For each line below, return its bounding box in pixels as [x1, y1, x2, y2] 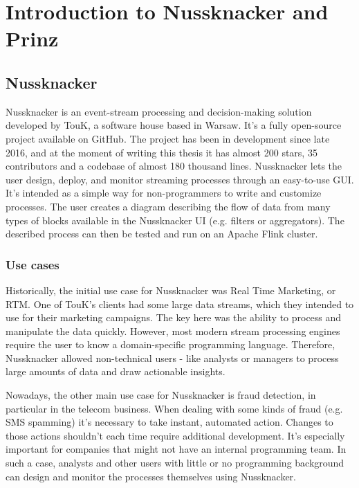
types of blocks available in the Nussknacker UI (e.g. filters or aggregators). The [6, 213, 344, 227]
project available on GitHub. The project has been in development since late [6, 131, 330, 145]
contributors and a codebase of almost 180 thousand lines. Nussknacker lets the [6, 159, 342, 173]
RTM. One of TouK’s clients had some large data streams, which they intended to [6, 296, 354, 311]
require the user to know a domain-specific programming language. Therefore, [6, 337, 335, 352]
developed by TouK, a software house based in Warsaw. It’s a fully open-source [6, 118, 342, 132]
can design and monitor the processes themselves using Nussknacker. [6, 469, 296, 483]
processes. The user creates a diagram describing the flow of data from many [6, 199, 331, 213]
